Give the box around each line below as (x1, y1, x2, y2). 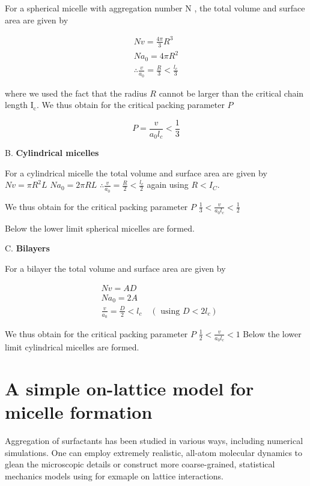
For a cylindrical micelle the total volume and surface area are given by (5, 166, 267, 179)
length (5, 98, 28, 111)
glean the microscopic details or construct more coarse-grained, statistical (5, 458, 275, 470)
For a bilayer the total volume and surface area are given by (5, 262, 226, 275)
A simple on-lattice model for (5, 376, 254, 400)
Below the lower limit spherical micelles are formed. (5, 221, 195, 234)
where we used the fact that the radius (5, 86, 147, 99)
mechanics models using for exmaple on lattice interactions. (5, 469, 223, 482)
